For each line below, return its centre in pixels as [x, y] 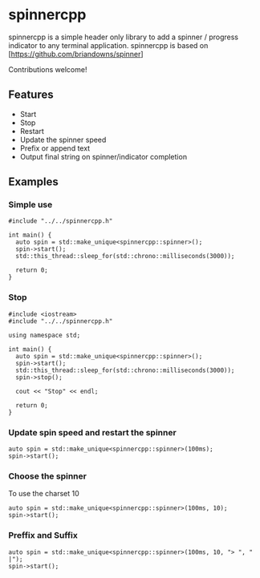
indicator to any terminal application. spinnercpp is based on [108, 45]
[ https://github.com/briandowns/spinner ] [76, 54]
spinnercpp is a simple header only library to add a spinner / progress [124, 37]
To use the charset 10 [44, 494]
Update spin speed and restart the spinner [92, 432]
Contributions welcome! [48, 69]
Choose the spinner [47, 476]
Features [31, 95]
